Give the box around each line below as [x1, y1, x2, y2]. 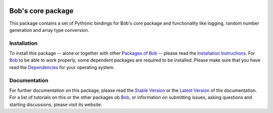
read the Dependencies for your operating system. [9, 64, 115, 70]
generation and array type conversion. [9, 27, 89, 33]
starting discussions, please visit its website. [9, 101, 102, 107]
